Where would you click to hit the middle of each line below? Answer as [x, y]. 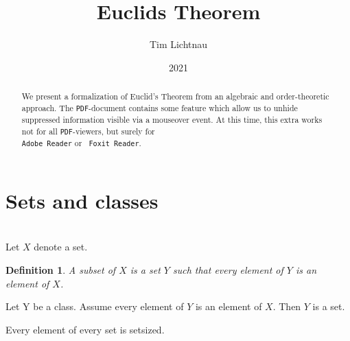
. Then [287, 306]
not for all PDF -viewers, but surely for [88, 131]
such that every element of [228, 269]
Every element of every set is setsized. [85, 329]
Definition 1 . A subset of [61, 269]
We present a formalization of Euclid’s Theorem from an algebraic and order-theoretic [175, 96]
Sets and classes [82, 200]
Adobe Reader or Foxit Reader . [81, 142]
